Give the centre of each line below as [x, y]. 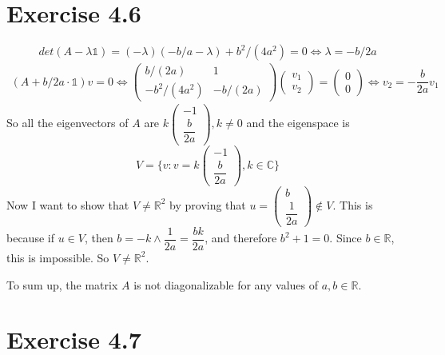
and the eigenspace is [298, 123]
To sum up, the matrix [62, 284]
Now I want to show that [68, 204]
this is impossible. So [58, 257]
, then [99, 238]
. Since [346, 238]
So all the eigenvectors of [68, 123]
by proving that [208, 204]
